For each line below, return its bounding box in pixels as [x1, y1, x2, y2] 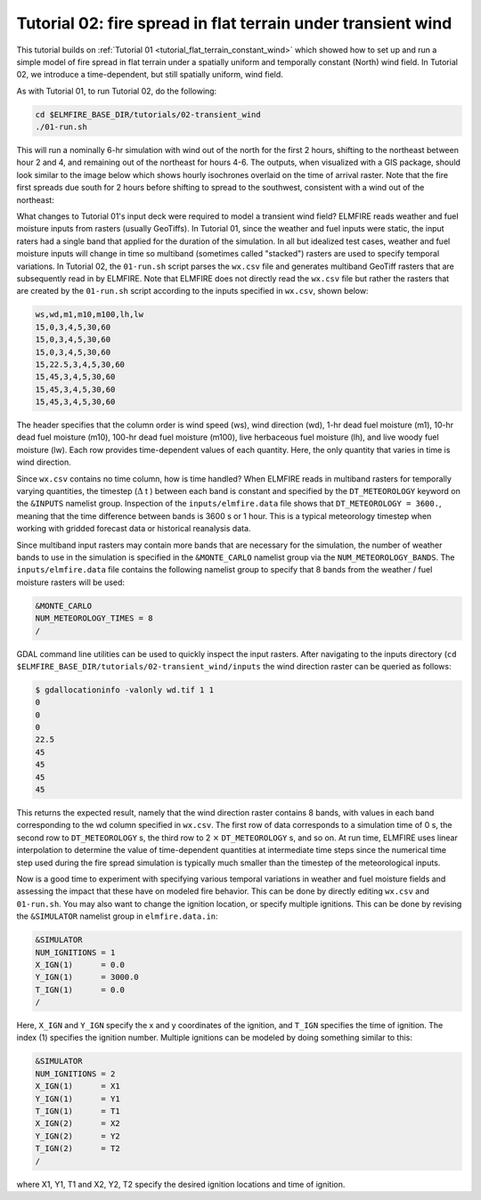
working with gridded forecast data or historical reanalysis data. [16, 523, 251, 534]
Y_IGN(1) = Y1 [35, 1093, 120, 1104]
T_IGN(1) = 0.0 [35, 985, 125, 994]
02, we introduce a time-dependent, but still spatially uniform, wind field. [16, 69, 284, 80]
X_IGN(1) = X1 [35, 1082, 120, 1091]
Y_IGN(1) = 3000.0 [35, 972, 140, 983]
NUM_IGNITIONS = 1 [35, 947, 116, 957]
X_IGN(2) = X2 [35, 1118, 120, 1129]
